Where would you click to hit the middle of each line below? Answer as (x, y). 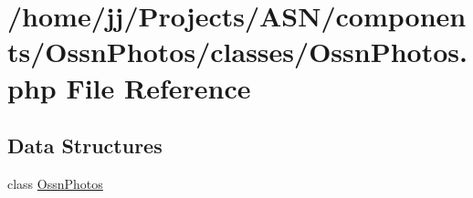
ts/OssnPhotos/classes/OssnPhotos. (237, 52)
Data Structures (85, 146)
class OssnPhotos (55, 183)
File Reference (158, 87)
